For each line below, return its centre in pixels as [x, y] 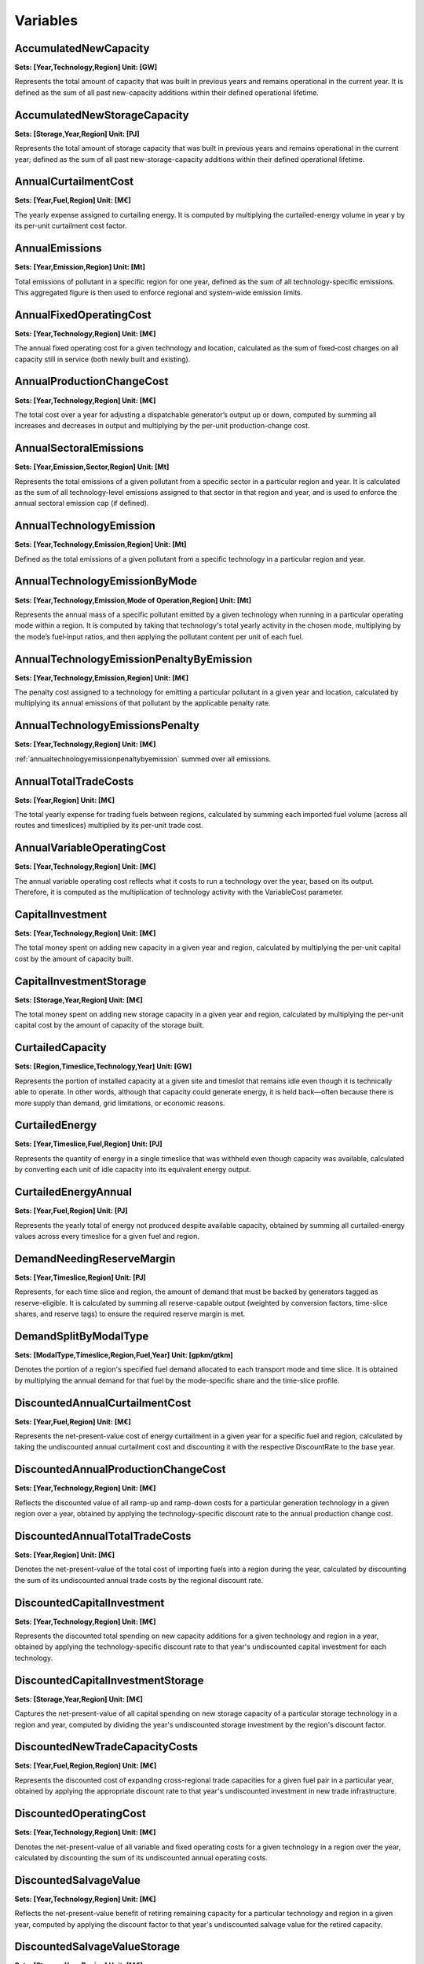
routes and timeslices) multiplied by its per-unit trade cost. [109, 826]
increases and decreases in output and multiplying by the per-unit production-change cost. [162, 426]
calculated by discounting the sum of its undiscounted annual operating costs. [141, 1857]
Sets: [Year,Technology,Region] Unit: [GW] [86, 68]
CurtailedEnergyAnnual [73, 1192]
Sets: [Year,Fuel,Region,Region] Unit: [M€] [86, 1766]
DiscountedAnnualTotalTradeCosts [103, 1536]
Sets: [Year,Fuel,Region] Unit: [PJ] [71, 1211]
